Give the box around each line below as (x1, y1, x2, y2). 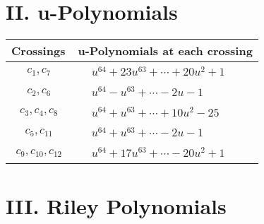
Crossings (11, 42, 66, 59)
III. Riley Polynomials (6, 191, 227, 220)
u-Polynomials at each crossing (78, 42, 253, 59)
